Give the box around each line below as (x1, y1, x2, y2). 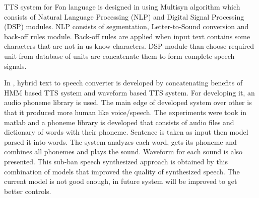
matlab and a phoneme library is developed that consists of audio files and (4, 117, 234, 127)
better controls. (4, 185, 51, 196)
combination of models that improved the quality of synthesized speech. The (4, 166, 240, 176)
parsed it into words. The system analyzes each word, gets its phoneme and (4, 136, 237, 147)
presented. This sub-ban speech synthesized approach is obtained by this (4, 156, 228, 166)
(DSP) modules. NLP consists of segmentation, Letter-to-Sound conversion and (4, 21, 249, 32)
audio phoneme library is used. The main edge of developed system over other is (4, 97, 252, 108)
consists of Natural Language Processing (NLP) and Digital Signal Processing (4, 11, 244, 22)
